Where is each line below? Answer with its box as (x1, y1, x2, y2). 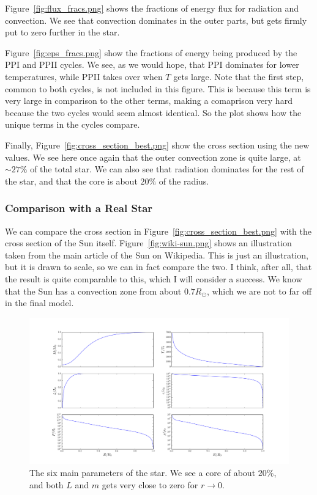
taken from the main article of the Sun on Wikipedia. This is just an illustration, (5, 248, 308, 261)
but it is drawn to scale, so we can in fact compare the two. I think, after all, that (5, 260, 312, 273)
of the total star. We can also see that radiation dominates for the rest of (30, 163, 304, 175)
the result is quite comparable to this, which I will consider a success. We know (5, 272, 302, 285)
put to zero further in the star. (5, 26, 120, 38)
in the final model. (5, 296, 74, 309)
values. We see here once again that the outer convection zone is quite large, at (5, 150, 301, 163)
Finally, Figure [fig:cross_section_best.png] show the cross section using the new (5, 138, 310, 151)
